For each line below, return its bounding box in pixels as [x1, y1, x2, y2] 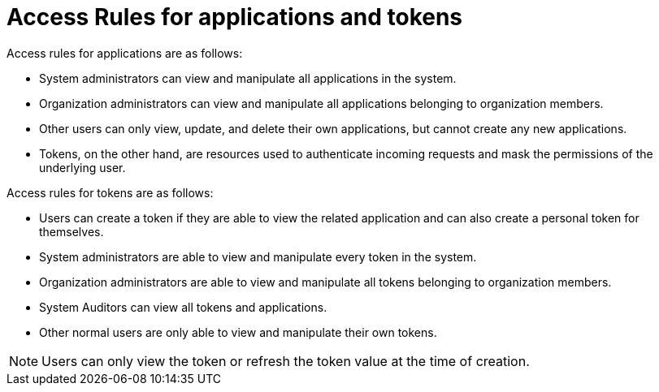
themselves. [39, 224, 104, 239]
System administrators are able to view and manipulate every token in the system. [39, 249, 477, 264]
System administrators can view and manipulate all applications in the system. [39, 71, 457, 85]
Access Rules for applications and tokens [7, 3, 463, 31]
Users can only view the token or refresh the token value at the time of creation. [41, 352, 530, 369]
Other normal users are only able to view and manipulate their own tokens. [39, 325, 437, 339]
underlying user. [39, 160, 126, 174]
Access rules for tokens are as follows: [7, 185, 214, 200]
